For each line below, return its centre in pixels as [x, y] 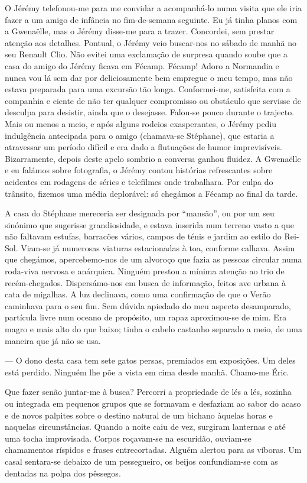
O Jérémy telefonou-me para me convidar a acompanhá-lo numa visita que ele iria [153, 8]
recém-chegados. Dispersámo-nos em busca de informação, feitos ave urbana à [145, 282]
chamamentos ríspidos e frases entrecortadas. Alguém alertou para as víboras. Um [153, 450]
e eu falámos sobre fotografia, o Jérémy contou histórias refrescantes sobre [139, 170]
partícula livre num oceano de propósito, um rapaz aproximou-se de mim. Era [146, 317]
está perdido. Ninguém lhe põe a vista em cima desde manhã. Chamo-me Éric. [147, 372]
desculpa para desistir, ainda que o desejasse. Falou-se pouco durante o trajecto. [150, 112]
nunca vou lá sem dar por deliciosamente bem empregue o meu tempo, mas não [149, 77]
